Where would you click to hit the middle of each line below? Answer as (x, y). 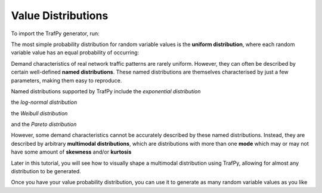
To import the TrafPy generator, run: (55, 33)
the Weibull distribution (39, 113)
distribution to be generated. (46, 171)
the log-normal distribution (44, 102)
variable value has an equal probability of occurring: (75, 53)
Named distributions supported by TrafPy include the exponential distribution (106, 91)
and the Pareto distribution (44, 124)
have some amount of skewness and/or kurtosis (71, 152)
